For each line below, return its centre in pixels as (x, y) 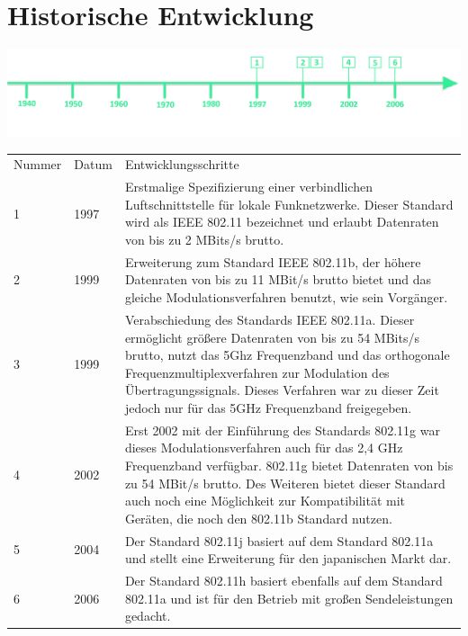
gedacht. (148, 616)
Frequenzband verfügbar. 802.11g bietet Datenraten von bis (289, 465)
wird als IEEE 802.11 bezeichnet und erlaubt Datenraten (282, 222)
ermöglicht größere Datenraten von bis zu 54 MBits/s (272, 337)
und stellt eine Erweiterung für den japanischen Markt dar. (288, 558)
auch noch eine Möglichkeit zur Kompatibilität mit (265, 501)
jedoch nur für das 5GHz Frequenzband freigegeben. (268, 407)
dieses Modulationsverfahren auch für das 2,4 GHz (264, 448)
